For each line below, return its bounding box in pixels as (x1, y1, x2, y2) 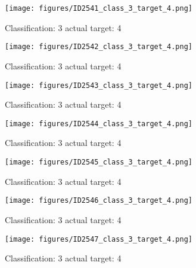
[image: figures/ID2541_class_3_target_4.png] (5, 4, 192, 13)
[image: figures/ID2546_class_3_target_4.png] (5, 196, 192, 205)
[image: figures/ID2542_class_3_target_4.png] (5, 42, 192, 51)
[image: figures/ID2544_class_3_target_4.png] (5, 119, 192, 128)
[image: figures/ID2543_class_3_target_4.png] (5, 81, 192, 90)
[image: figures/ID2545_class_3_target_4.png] (5, 158, 192, 166)
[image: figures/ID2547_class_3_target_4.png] (5, 234, 192, 243)
